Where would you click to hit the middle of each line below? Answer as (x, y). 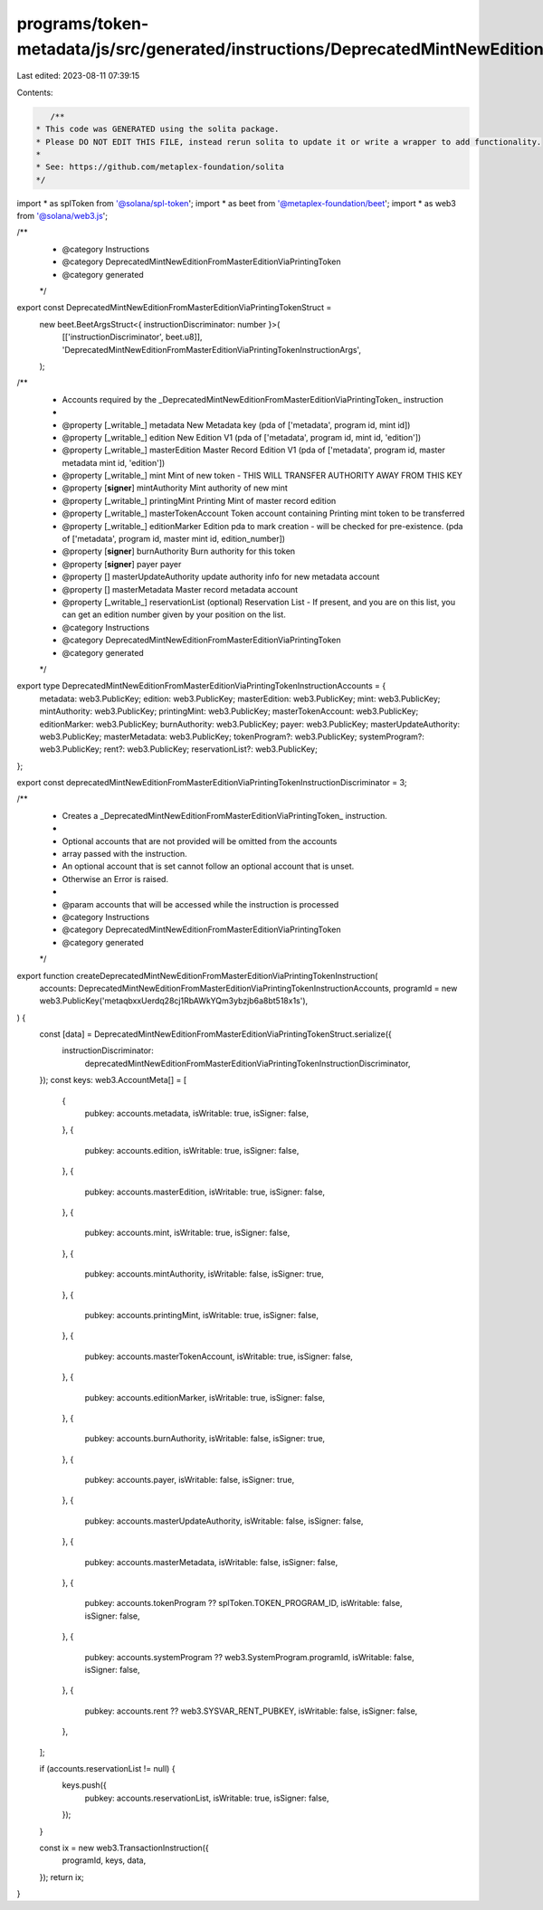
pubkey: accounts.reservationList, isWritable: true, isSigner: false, (207, 1798)
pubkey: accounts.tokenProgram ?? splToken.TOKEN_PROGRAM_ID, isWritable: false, (243, 1603)
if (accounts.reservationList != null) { (107, 1768)
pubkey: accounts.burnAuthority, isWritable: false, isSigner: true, (205, 1439)
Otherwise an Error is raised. (115, 879)
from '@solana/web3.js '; (62, 216)
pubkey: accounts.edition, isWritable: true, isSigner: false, (192, 1150)
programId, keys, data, (104, 1860)
